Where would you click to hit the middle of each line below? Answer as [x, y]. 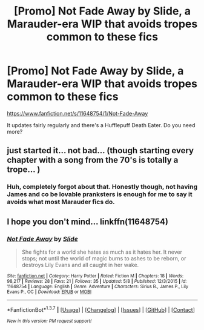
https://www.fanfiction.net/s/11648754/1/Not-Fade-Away [77, 113]
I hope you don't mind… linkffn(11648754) [88, 221]
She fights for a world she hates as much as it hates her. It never [102, 252]
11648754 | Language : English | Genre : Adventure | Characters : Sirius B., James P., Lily [98, 286]
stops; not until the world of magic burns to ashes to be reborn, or [104, 258]
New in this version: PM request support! [49, 321]
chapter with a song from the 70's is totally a [93, 160]
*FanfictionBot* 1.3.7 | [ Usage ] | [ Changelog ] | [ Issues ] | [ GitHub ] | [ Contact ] [101, 309]
